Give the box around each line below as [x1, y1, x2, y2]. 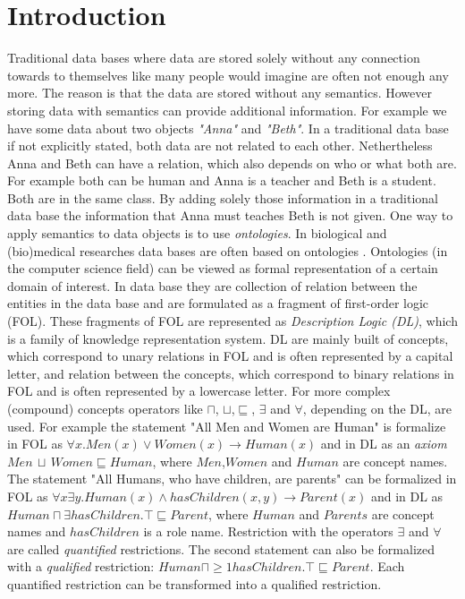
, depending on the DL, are [302, 399, 452, 417]
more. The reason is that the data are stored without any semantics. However [7, 83, 432, 102]
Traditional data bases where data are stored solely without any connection [7, 48, 420, 67]
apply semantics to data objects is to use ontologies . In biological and [7, 224, 387, 243]
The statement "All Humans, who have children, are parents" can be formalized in [7, 469, 457, 488]
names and [7, 522, 66, 541]
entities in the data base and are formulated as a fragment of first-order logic [7, 294, 429, 312]
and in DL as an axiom [320, 434, 447, 453]
